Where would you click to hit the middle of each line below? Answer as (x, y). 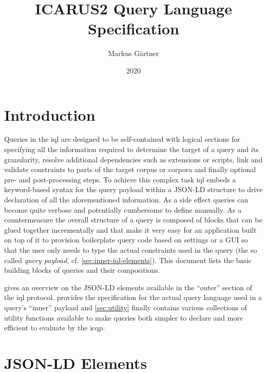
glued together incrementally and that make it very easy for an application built (130, 229)
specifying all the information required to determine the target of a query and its (131, 149)
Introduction (50, 114)
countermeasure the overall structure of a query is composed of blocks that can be (133, 220)
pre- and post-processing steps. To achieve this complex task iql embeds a (120, 179)
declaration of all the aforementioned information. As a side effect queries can (126, 199)
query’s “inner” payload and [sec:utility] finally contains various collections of (126, 307)
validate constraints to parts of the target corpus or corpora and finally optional (130, 169)
